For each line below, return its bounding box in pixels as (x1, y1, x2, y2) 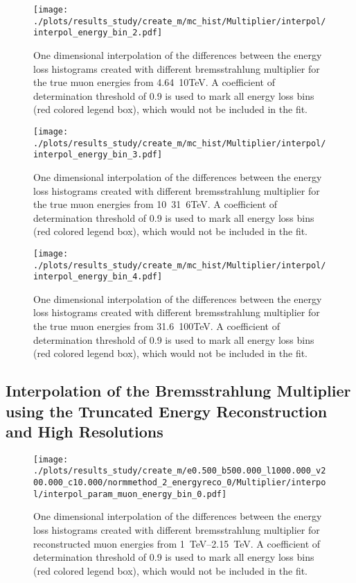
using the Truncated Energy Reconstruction (6, 400, 328, 421)
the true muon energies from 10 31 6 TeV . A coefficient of (33, 197, 278, 211)
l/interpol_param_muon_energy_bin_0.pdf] (33, 489, 227, 499)
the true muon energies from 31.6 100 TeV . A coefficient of (33, 319, 280, 333)
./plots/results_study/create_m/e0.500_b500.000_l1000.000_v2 (33, 466, 326, 476)
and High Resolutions (6, 420, 163, 442)
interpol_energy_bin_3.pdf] (33, 150, 163, 160)
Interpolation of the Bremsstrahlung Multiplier (6, 380, 351, 401)
